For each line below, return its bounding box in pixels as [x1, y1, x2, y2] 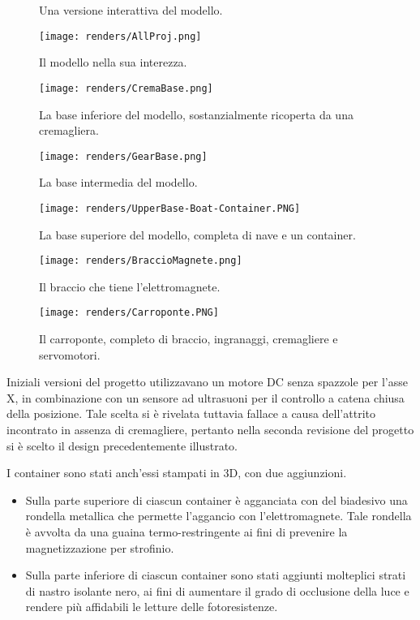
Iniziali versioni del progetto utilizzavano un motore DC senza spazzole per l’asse [6, 373, 408, 390]
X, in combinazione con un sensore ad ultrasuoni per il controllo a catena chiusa [6, 389, 405, 406]
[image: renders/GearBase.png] [39, 150, 208, 162]
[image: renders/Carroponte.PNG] [39, 307, 219, 319]
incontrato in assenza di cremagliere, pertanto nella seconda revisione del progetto [6, 421, 414, 438]
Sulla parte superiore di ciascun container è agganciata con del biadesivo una [25, 491, 408, 508]
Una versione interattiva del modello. [39, 2, 223, 18]
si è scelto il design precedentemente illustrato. [6, 437, 238, 454]
